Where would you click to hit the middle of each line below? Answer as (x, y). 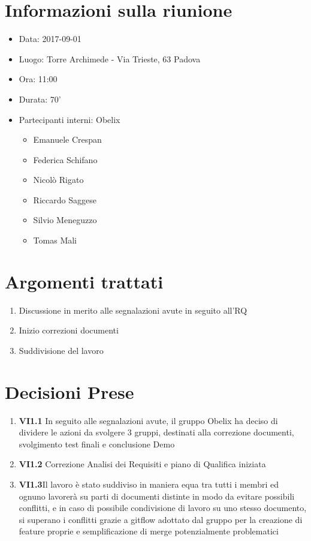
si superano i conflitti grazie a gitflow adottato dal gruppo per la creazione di (161, 519)
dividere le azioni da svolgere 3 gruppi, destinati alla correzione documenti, (156, 432)
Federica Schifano (65, 159)
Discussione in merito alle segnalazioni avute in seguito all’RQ (133, 310)
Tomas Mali (55, 240)
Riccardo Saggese (65, 199)
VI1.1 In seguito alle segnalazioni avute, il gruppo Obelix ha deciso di (148, 420)
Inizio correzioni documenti (69, 330)
